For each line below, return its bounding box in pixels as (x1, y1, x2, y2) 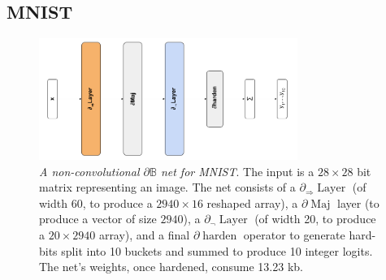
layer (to (337, 194, 379, 211)
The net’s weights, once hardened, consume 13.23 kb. (39, 258, 303, 275)
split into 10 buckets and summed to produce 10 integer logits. (61, 242, 373, 259)
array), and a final (98, 226, 190, 243)
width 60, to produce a (39, 194, 153, 211)
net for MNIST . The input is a (160, 162, 314, 179)
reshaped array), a (206, 194, 298, 211)
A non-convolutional (39, 162, 140, 179)
